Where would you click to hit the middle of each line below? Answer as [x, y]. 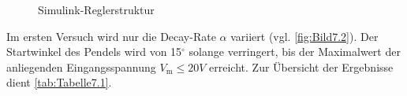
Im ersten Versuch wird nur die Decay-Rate [111, 36]
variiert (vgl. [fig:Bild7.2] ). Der [304, 36]
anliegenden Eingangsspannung [81, 66]
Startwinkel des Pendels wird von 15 [94, 52]
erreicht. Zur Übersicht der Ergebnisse [301, 66]
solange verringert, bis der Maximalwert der [295, 52]
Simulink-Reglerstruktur [96, 9]
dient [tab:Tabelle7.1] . [59, 82]
